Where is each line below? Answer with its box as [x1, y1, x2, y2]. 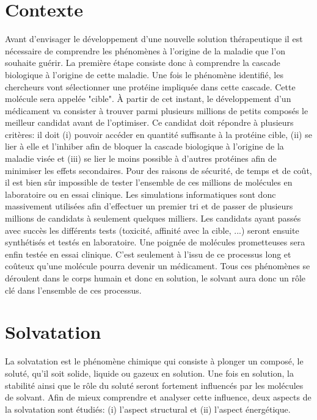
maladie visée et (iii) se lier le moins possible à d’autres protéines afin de [5, 152, 277, 165]
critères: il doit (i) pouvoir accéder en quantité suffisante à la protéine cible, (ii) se [5, 128, 312, 140]
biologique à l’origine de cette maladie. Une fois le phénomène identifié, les [5, 68, 283, 81]
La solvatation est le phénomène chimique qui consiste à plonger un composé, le [5, 355, 304, 367]
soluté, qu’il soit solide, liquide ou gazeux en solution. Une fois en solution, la [5, 366, 294, 379]
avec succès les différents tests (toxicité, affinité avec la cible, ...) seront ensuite [5, 223, 299, 236]
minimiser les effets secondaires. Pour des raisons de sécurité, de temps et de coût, [5, 164, 312, 176]
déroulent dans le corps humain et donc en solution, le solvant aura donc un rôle [5, 272, 306, 284]
